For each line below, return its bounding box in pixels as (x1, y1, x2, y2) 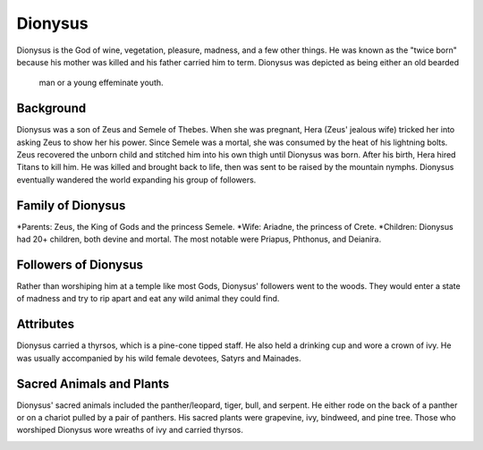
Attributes (16, 317, 75, 332)
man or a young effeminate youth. (38, 77, 165, 89)
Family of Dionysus (16, 198, 126, 213)
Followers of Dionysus (16, 257, 143, 272)
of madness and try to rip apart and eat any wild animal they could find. (16, 293, 280, 304)
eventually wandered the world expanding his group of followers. (16, 174, 257, 185)
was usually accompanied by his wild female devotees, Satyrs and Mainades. (16, 352, 301, 363)
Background (16, 101, 87, 116)
